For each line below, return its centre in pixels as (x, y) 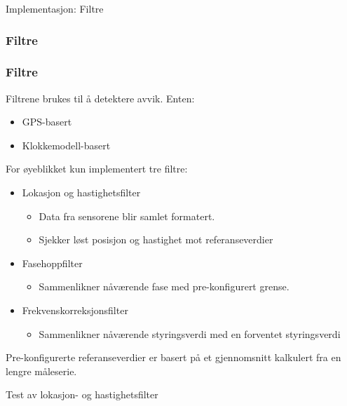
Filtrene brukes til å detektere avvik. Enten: (100, 98)
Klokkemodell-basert (66, 145)
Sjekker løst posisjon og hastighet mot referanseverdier (156, 239)
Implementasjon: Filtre (55, 8)
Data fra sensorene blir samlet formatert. (127, 216)
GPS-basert (47, 122)
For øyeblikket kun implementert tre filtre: (97, 169)
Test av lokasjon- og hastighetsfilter (82, 394)
